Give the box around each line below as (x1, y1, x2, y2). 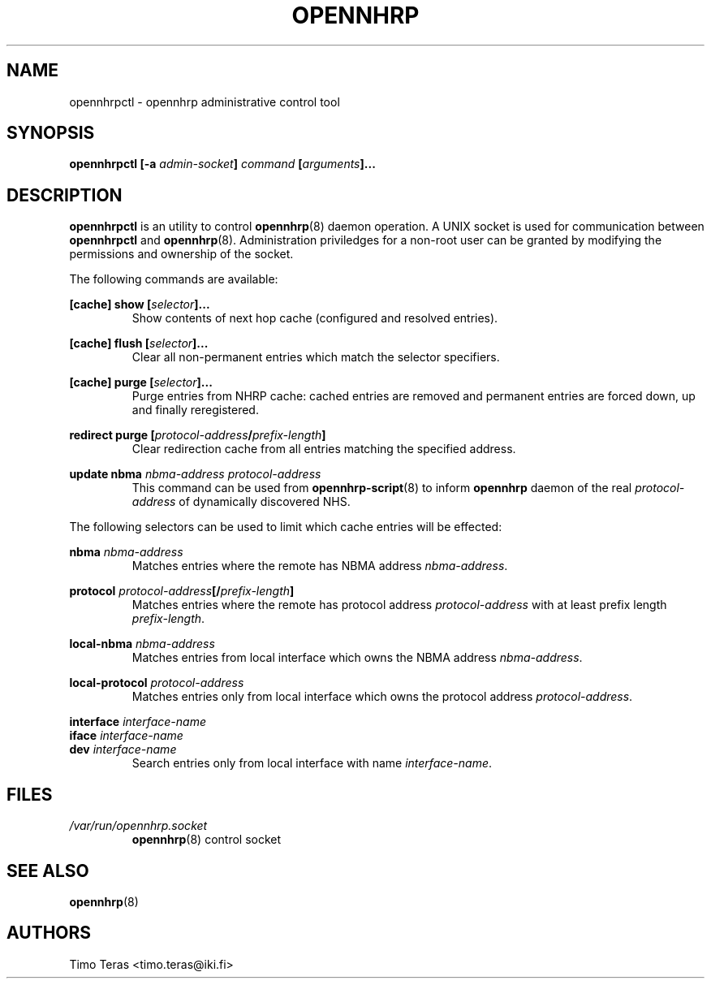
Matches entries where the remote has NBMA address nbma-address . (131, 559, 508, 573)
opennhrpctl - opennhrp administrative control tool (69, 94, 340, 109)
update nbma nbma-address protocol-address (69, 467, 321, 482)
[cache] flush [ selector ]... (69, 336, 209, 351)
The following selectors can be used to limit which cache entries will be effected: (69, 520, 502, 534)
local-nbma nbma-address (69, 637, 215, 651)
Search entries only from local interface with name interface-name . (131, 756, 493, 771)
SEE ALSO (6, 860, 89, 881)
